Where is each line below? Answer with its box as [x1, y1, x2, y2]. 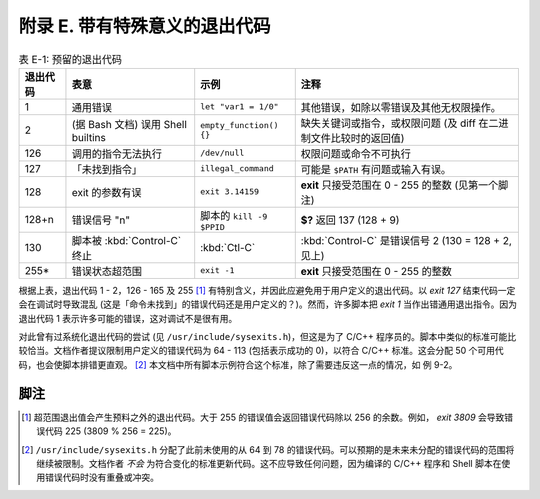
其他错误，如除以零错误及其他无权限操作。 [300, 100, 502, 114]
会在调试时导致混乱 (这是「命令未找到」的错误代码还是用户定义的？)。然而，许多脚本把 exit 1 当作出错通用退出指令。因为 [18, 298, 518, 310]
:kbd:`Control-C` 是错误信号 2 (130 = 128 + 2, [300, 233, 512, 247]
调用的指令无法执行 [71, 146, 162, 160]
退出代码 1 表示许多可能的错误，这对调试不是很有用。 [18, 312, 238, 324]
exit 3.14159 [200, 186, 260, 197]
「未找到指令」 [71, 162, 142, 176]
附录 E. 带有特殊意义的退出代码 [18, 15, 271, 37]
